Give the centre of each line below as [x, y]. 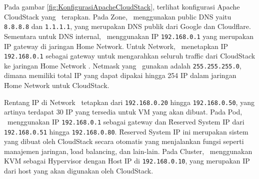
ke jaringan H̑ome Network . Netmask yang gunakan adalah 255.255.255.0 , [123, 65]
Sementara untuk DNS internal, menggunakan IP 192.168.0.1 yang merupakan [129, 36]
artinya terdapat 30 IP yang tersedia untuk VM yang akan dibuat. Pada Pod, [123, 112]
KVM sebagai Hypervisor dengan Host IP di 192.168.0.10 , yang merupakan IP [127, 161]
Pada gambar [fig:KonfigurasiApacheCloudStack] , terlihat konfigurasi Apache [122, 6]
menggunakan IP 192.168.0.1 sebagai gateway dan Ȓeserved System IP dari [126, 121]
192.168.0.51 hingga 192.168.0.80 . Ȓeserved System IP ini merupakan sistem [126, 131]
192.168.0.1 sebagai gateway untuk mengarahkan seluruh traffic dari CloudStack [130, 56]
